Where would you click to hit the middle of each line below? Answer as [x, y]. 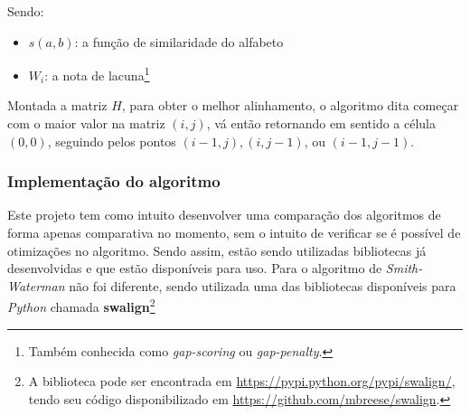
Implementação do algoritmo [114, 181]
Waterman [36, 285]
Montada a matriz [57, 105]
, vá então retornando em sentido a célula [321, 123]
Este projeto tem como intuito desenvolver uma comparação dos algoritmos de [224, 215]
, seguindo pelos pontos [112, 141]
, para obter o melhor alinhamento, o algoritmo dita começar [290, 105]
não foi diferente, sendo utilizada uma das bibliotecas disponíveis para [263, 285]
